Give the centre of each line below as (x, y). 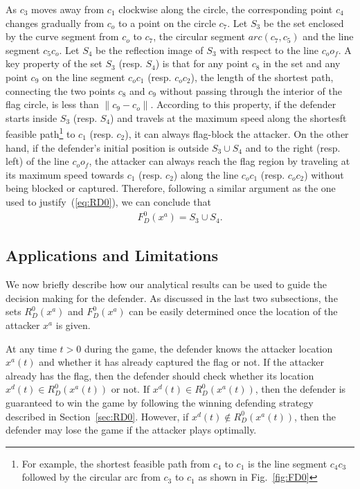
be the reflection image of (150, 50)
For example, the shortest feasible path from (116, 463)
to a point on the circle (167, 23)
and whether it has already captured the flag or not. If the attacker (181, 362)
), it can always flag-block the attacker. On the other (237, 134)
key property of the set (54, 63)
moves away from (68, 9)
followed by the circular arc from (91, 477)
